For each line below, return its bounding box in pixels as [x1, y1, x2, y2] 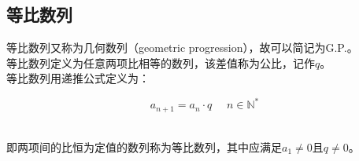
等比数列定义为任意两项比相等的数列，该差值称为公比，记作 [6, 54, 315, 71]
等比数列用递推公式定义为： [6, 70, 150, 86]
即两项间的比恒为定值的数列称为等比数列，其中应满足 [6, 138, 282, 155]
